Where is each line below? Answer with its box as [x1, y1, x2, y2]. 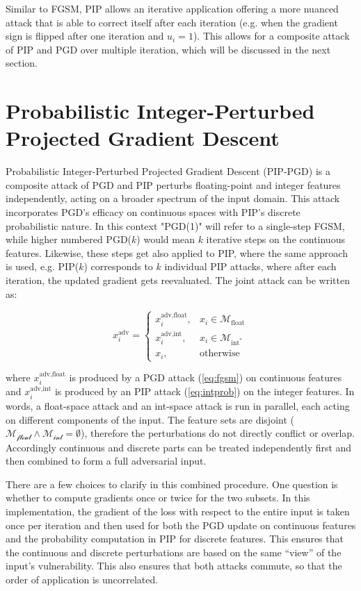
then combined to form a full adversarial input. [6, 453, 207, 468]
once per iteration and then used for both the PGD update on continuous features [6, 517, 356, 532]
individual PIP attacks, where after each [164, 259, 337, 274]
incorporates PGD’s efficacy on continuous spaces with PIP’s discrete [6, 205, 300, 219]
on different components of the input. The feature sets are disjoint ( [6, 412, 294, 426]
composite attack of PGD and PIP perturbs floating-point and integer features [6, 177, 341, 192]
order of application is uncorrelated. [6, 572, 159, 586]
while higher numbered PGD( [6, 232, 132, 247]
